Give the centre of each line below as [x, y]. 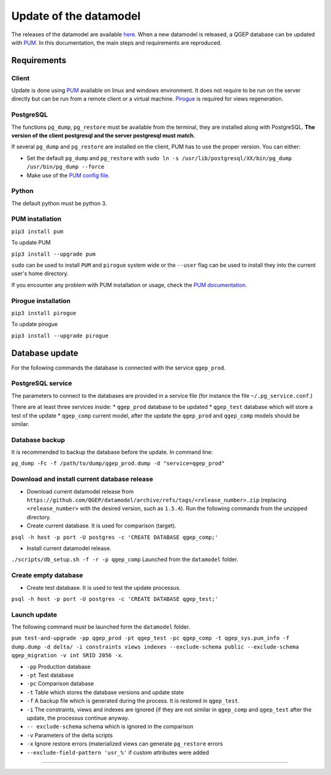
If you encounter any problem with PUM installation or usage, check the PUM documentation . [129, 284]
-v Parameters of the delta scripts [70, 735]
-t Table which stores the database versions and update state [105, 692]
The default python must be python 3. [59, 203]
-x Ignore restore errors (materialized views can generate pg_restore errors [125, 744]
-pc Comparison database [60, 684]
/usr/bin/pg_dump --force [66, 167]
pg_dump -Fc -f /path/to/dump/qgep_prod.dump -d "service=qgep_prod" [118, 464]
